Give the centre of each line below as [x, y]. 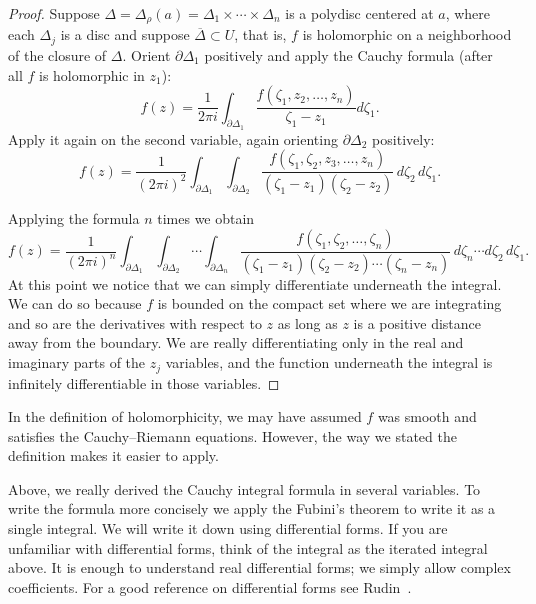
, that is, [260, 34]
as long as [307, 322]
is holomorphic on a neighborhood [407, 34]
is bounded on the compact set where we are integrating [329, 303]
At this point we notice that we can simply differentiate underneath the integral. [255, 283]
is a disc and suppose [125, 34]
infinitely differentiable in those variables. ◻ [144, 382]
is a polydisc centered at [359, 13]
